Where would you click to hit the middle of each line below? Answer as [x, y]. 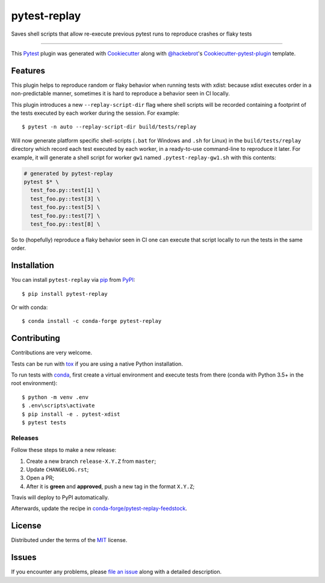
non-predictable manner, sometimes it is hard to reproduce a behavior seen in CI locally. [120, 94]
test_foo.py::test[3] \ [65, 199]
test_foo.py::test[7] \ [65, 215]
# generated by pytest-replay [68, 173]
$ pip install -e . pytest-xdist [71, 414]
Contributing [36, 338]
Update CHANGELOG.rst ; [57, 469]
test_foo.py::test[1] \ [65, 190]
